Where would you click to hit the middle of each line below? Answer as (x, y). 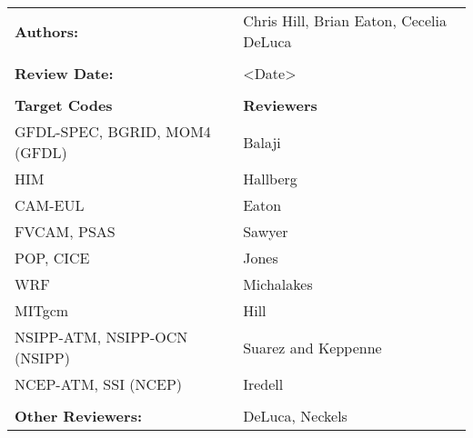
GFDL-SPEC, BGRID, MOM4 (113, 131)
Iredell (263, 384)
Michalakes (278, 284)
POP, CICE (52, 258)
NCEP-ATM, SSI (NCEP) (99, 384)
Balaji (262, 142)
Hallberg (270, 179)
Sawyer (266, 231)
